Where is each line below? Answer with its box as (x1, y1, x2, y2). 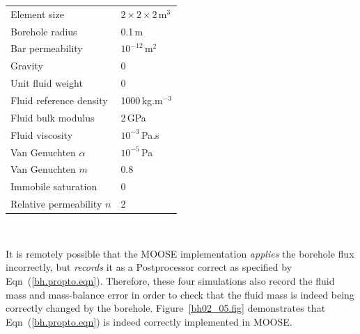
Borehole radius (10, 24, 77, 38)
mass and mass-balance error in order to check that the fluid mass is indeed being (6, 287, 354, 301)
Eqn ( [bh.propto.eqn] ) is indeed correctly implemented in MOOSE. (6, 314, 292, 328)
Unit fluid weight (10, 76, 83, 90)
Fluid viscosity (10, 127, 73, 142)
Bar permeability (10, 41, 83, 56)
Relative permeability (10, 197, 102, 211)
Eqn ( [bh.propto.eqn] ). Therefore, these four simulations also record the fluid (6, 273, 335, 287)
